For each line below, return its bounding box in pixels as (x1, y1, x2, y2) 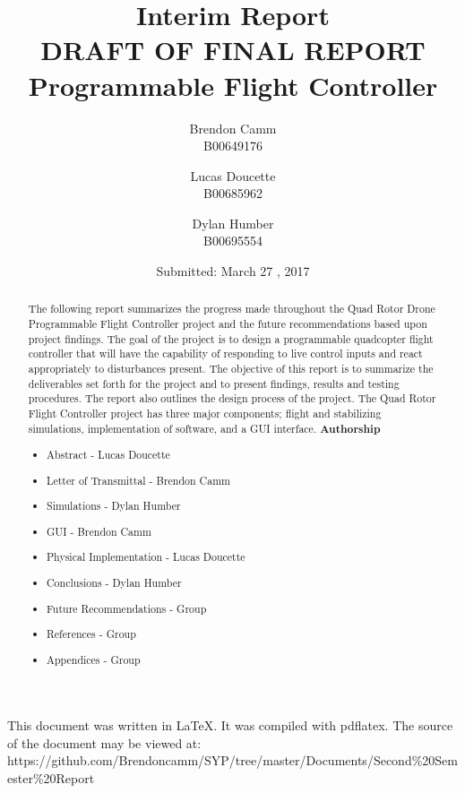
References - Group (47, 626, 136, 642)
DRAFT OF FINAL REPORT (40, 31, 426, 68)
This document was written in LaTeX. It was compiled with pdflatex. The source (7, 716, 453, 735)
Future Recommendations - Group (47, 600, 207, 616)
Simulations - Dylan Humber (47, 498, 181, 513)
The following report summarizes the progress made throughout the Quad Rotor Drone (28, 301, 435, 316)
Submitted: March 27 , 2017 (156, 262, 310, 280)
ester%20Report (7, 769, 95, 788)
